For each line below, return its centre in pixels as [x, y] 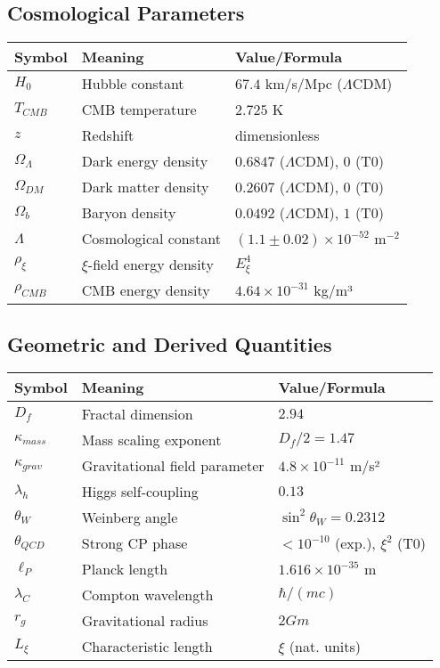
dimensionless [277, 135]
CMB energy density [146, 290]
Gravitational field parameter [173, 466]
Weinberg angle [130, 517]
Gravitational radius [145, 621]
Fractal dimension [137, 414]
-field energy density [151, 265]
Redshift [108, 135]
